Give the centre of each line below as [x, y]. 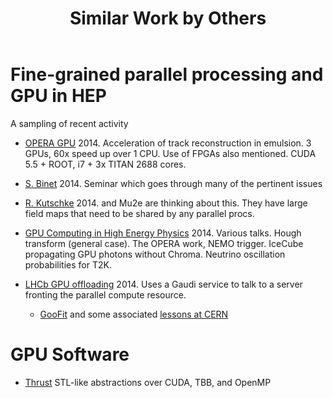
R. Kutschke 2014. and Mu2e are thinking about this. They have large [166, 203]
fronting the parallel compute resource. [105, 294]
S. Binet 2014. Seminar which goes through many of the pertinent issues [173, 183]
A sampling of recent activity [69, 123]
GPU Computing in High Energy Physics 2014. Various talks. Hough [163, 233]
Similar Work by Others [168, 18]
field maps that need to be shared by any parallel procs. [139, 213]
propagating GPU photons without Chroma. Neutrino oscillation [155, 254]
